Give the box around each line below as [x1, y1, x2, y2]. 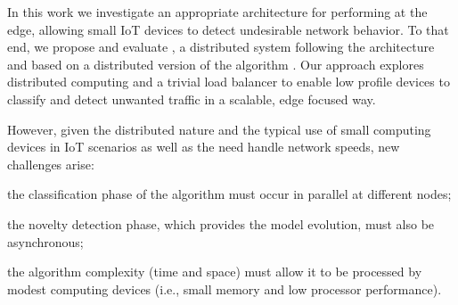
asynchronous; [7, 232, 84, 251]
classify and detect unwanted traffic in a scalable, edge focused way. [7, 89, 376, 108]
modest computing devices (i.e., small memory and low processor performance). [7, 279, 442, 298]
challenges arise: [7, 154, 94, 173]
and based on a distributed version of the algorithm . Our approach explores [7, 54, 424, 73]
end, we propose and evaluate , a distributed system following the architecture [7, 37, 435, 56]
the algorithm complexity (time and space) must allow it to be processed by [7, 262, 422, 281]
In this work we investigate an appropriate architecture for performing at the [7, 3, 428, 21]
